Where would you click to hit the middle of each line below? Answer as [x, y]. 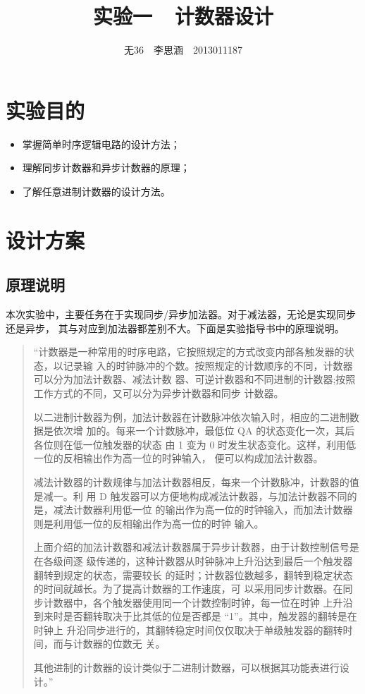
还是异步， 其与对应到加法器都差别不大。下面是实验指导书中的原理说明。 [175, 328]
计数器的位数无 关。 [119, 644]
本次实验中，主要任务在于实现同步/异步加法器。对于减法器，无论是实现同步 [181, 314]
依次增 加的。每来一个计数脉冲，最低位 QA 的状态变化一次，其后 [204, 431]
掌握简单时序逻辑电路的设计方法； [101, 144]
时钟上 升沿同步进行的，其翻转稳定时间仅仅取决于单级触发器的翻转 [188, 629]
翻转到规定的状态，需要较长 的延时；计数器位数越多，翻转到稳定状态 [193, 574]
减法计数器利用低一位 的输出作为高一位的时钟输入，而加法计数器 [203, 510]
